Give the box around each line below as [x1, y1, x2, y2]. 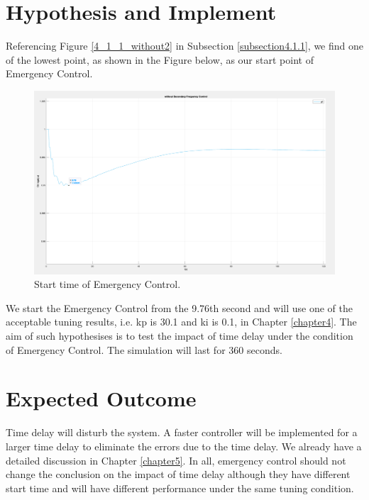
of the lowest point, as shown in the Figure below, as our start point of [6, 52, 314, 67]
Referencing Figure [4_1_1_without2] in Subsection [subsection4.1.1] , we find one [6, 38, 363, 53]
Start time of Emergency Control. [34, 277, 181, 291]
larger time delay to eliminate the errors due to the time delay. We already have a [6, 438, 362, 453]
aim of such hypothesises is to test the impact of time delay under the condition [6, 328, 353, 343]
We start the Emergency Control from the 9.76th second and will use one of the [6, 300, 353, 315]
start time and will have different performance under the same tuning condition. [6, 480, 354, 495]
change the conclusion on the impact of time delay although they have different [6, 467, 351, 482]
